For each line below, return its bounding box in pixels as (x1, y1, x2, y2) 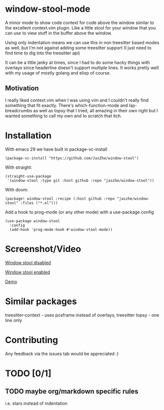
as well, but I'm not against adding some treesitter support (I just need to (5, 45, 152, 51)
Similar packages (5, 296, 77, 307)
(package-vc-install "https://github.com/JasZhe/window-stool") (5, 155, 139, 160)
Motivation (5, 84, 39, 93)
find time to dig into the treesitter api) (5, 50, 80, 56)
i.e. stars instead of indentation (5, 400, 68, 406)
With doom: (5, 186, 28, 192)
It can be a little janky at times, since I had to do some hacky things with (5, 59, 150, 65)
